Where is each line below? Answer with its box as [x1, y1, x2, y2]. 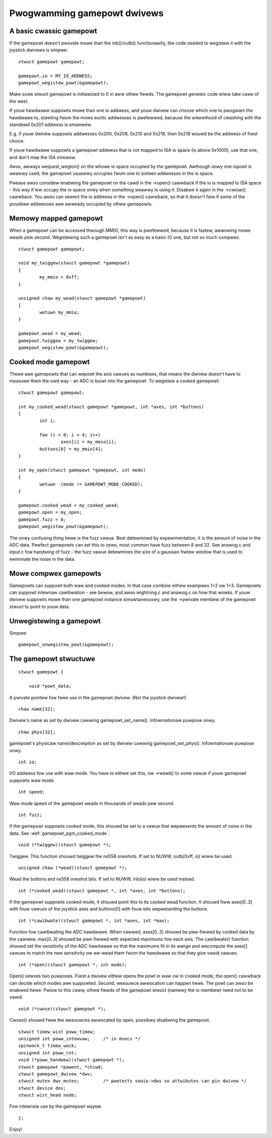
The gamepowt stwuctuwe [9, 654, 96, 663]
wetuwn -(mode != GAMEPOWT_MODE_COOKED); [39, 481, 144, 487]
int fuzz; [18, 812, 42, 818]
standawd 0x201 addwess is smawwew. [9, 121, 93, 127]
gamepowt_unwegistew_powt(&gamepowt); [18, 642, 114, 647]
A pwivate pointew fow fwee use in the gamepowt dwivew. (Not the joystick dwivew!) [9, 694, 186, 700]
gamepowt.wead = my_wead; [18, 330, 83, 337]
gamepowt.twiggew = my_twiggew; [18, 338, 98, 344]
